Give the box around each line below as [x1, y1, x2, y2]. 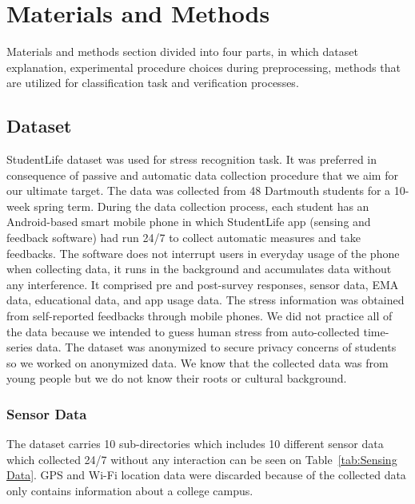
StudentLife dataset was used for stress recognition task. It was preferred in [6, 151, 377, 168]
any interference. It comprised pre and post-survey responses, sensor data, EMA [6, 276, 399, 292]
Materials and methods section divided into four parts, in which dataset [6, 43, 358, 60]
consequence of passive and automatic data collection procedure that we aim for [6, 166, 398, 183]
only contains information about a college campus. [6, 482, 253, 499]
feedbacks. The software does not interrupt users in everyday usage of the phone [6, 244, 400, 261]
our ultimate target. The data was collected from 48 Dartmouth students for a [6, 182, 391, 199]
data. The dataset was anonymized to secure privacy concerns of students [36, 339, 397, 355]
